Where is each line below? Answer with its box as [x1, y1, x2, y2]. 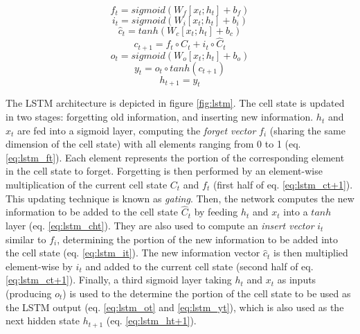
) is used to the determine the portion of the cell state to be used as [62, 286, 351, 300]
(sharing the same [269, 123, 345, 137]
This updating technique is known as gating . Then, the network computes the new [6, 191, 354, 205]
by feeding [194, 204, 238, 219]
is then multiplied [273, 245, 348, 260]
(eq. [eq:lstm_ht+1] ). [106, 313, 197, 328]
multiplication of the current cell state [6, 177, 168, 192]
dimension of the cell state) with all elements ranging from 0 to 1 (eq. [6, 137, 301, 151]
